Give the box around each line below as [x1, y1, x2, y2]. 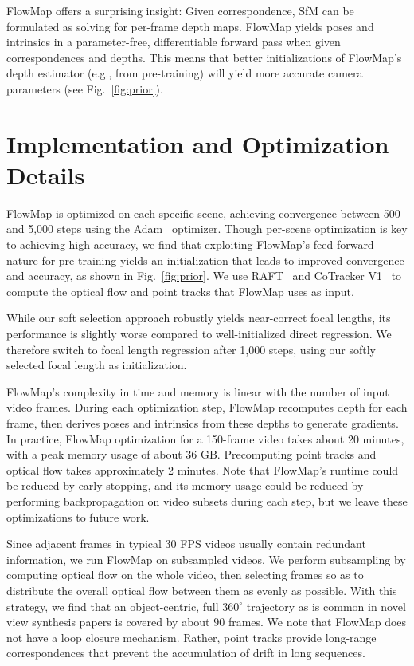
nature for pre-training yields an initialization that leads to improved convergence [6, 251, 404, 268]
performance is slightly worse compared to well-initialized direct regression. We [6, 325, 392, 342]
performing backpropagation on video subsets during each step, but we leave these [6, 492, 408, 509]
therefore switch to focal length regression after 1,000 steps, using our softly [6, 341, 376, 357]
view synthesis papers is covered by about [6, 613, 210, 630]
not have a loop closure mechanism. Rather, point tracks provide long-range [6, 629, 377, 645]
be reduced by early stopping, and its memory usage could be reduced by [6, 477, 364, 494]
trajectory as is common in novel [246, 597, 406, 614]
